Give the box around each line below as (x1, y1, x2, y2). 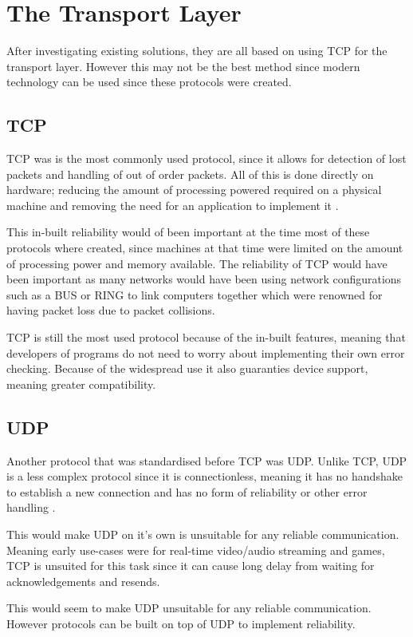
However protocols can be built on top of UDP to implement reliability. (6, 615, 356, 631)
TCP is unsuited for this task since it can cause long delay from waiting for (6, 557, 375, 574)
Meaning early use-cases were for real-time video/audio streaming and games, (6, 541, 385, 558)
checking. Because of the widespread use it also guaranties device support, (6, 360, 368, 377)
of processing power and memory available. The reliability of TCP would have (6, 255, 387, 271)
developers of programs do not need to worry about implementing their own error (6, 344, 405, 361)
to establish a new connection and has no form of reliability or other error (6, 483, 368, 500)
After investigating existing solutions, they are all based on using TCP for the (6, 42, 387, 59)
